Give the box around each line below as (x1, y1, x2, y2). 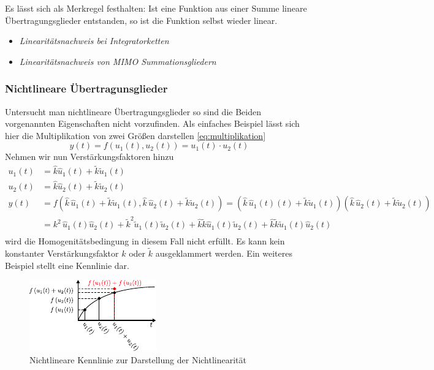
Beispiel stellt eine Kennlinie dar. (5, 259, 129, 271)
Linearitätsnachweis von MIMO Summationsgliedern (19, 55, 216, 67)
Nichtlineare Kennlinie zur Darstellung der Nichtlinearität (29, 353, 247, 366)
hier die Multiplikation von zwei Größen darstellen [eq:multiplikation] (5, 129, 266, 142)
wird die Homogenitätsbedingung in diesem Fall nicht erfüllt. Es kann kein (5, 235, 285, 247)
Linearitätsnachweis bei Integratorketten (19, 34, 169, 47)
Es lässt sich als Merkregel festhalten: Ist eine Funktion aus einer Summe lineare (5, 2, 307, 14)
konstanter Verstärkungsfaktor (5, 247, 119, 260)
